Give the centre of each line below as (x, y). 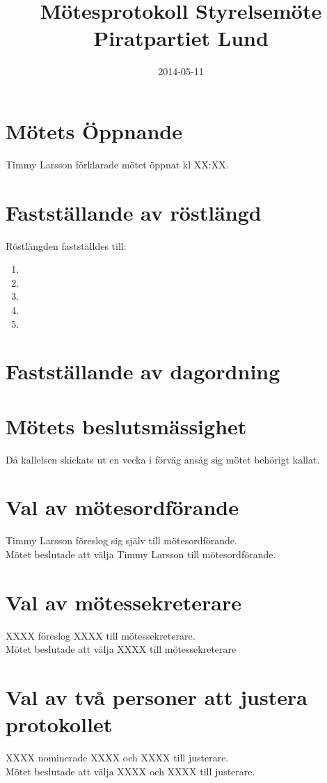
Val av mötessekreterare (124, 602)
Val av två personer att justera (157, 697)
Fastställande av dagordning (143, 371)
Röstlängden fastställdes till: (66, 245)
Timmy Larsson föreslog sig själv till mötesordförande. (121, 540)
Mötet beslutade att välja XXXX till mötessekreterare (121, 649)
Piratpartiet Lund (181, 38)
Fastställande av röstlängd (134, 212)
